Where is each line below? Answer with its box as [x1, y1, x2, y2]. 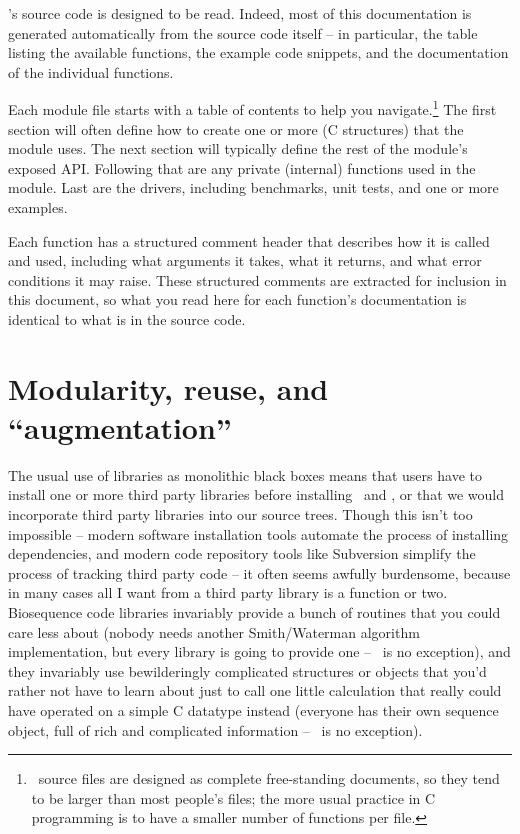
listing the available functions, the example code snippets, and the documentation [8, 42, 509, 63]
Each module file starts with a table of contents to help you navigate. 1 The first [8, 96, 497, 120]
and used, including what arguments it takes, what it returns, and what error [8, 250, 482, 271]
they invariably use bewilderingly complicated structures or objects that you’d [8, 660, 487, 681]
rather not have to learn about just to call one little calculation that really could [8, 680, 502, 701]
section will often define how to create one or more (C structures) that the [8, 118, 464, 139]
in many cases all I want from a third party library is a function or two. [8, 582, 448, 603]
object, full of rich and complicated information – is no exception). [8, 719, 423, 740]
